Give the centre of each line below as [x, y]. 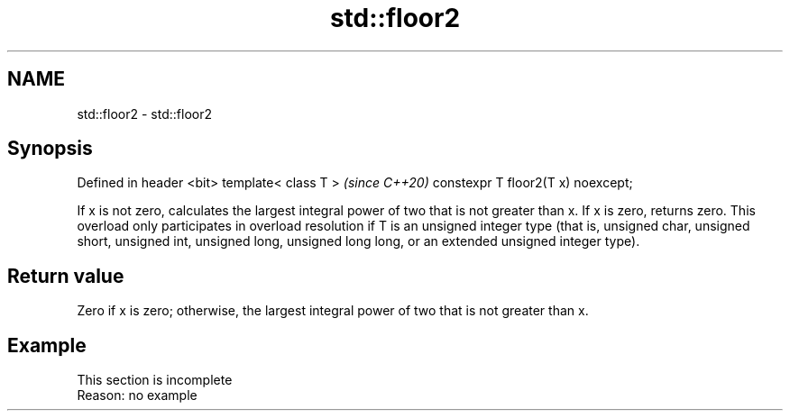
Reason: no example [137, 395]
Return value [66, 276]
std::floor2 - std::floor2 [144, 114]
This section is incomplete [155, 380]
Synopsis [50, 149]
